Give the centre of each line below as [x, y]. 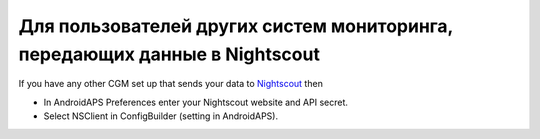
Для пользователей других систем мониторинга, [236, 26]
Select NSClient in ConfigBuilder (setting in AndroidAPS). [161, 116]
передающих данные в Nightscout [169, 54]
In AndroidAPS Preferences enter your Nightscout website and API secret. [196, 102]
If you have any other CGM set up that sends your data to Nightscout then [171, 84]
